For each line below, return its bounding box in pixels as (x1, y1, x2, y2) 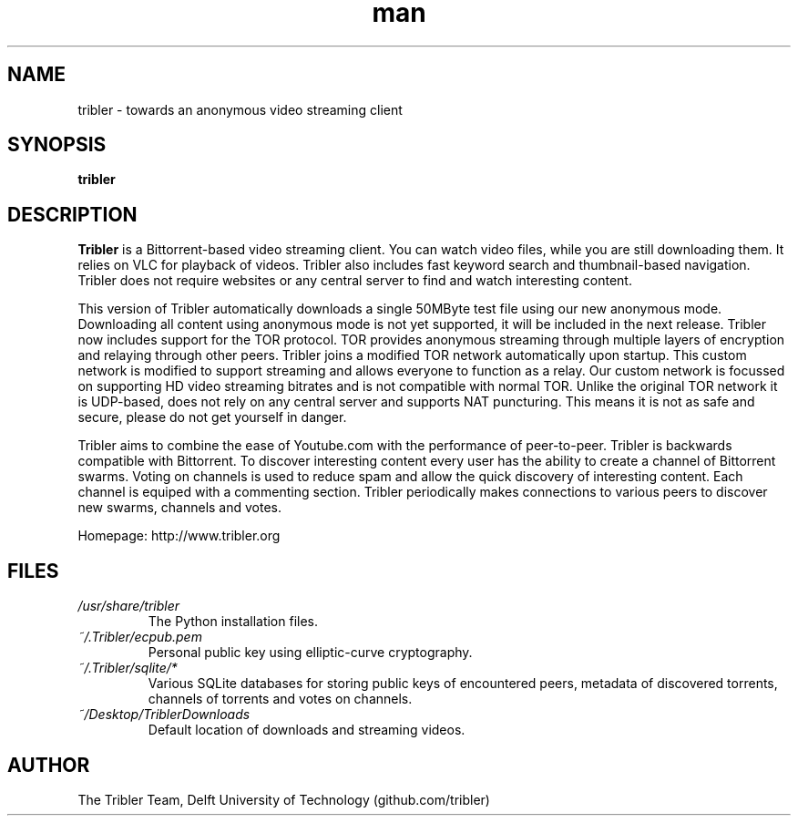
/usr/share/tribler (77, 598, 180, 614)
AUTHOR (7, 753, 90, 777)
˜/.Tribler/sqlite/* (77, 660, 178, 676)
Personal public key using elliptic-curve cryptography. (148, 644, 473, 661)
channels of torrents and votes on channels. (148, 691, 413, 707)
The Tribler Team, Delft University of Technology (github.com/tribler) (77, 791, 490, 808)
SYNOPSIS (7, 133, 107, 157)
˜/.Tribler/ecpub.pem (77, 629, 202, 645)
